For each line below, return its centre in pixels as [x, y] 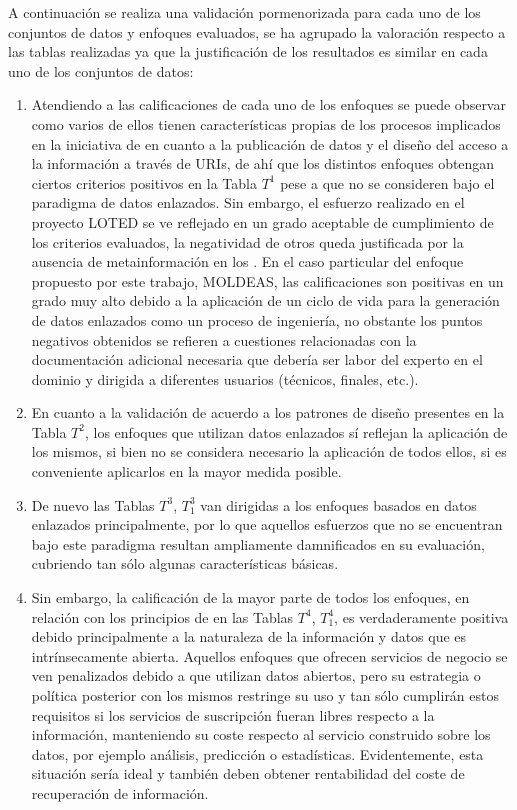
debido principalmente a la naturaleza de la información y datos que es [249, 636]
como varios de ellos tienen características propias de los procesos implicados [266, 123]
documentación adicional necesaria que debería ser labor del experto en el [257, 359]
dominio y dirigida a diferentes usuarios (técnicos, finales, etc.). [225, 378]
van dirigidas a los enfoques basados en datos [338, 504]
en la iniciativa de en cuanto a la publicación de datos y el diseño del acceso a [270, 143]
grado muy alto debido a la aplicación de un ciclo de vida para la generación [265, 300]
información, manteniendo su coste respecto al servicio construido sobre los [261, 734]
